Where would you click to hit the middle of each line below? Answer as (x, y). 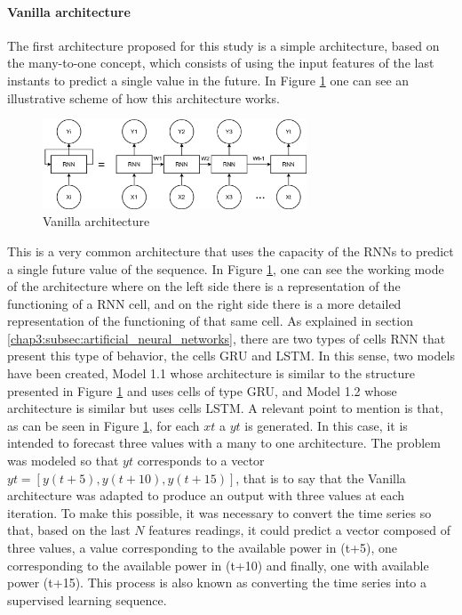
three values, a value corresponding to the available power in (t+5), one (202, 548)
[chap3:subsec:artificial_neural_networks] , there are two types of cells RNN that (227, 338)
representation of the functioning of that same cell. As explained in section (210, 321)
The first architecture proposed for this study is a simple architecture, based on (223, 45)
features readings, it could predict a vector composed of (300, 530)
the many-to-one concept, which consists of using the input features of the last (221, 63)
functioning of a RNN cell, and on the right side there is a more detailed (204, 303)
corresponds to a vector (201, 461)
